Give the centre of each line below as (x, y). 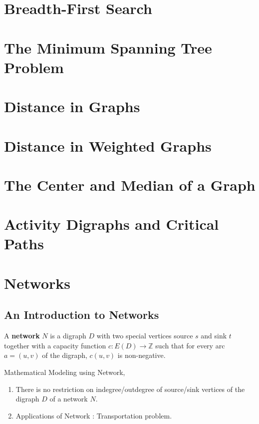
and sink (214, 336)
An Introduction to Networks (82, 315)
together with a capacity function (55, 345)
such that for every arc (190, 345)
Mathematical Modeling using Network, (65, 372)
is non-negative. (141, 355)
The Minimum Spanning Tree (108, 47)
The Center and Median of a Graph (130, 184)
